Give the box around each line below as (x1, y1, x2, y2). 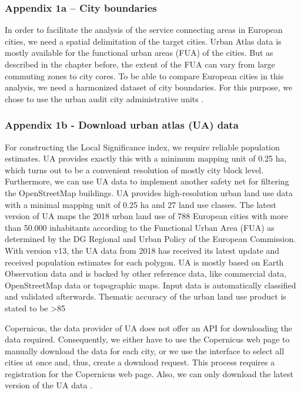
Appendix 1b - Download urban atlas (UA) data (5, 117, 239, 132)
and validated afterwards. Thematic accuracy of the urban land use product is (5, 290, 286, 303)
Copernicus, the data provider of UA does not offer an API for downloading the (5, 321, 293, 334)
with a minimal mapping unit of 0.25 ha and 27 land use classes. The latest (5, 198, 276, 210)
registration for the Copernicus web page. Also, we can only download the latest (5, 367, 293, 379)
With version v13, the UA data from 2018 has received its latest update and (5, 244, 280, 256)
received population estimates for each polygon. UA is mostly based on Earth (5, 256, 284, 268)
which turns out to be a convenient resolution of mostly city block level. (5, 163, 264, 176)
